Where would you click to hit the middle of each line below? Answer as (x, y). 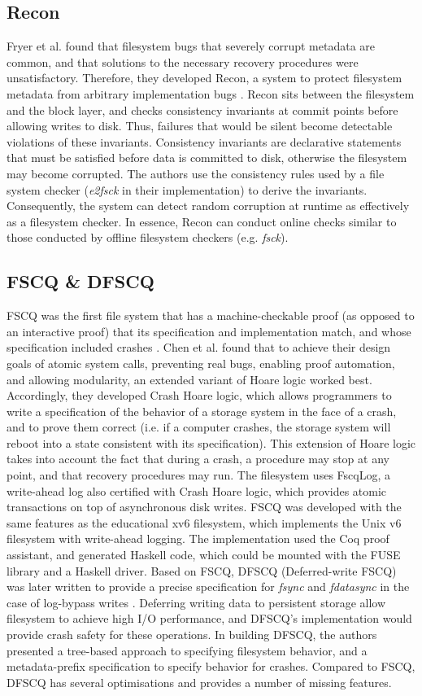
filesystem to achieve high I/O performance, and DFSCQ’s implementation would (209, 618)
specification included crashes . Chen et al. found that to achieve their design (199, 347)
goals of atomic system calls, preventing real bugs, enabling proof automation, (201, 363)
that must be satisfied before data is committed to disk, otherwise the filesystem (207, 158)
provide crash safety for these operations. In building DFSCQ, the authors (192, 634)
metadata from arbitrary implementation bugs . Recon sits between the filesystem (211, 93)
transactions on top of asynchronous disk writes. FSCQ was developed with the (204, 507)
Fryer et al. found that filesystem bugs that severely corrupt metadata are (191, 46)
